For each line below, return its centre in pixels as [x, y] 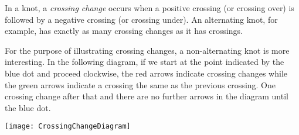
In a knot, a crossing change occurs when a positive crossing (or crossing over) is [149, 8]
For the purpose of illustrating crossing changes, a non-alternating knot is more [147, 50]
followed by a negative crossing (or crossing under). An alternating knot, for [141, 19]
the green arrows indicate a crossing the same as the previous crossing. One [140, 84]
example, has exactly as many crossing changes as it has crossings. [124, 31]
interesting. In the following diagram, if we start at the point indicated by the [145, 62]
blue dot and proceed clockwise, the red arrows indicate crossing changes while [146, 73]
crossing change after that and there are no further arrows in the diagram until [147, 96]
